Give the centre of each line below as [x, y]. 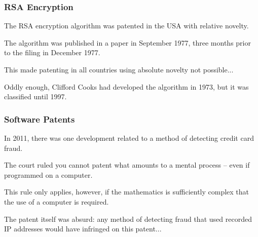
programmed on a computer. [48, 174]
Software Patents [40, 119]
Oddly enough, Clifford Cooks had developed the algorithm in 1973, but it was [126, 86]
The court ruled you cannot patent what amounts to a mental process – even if [127, 165]
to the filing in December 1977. [52, 52]
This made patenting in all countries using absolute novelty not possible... [119, 69]
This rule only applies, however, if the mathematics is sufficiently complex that [127, 192]
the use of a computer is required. [57, 201]
